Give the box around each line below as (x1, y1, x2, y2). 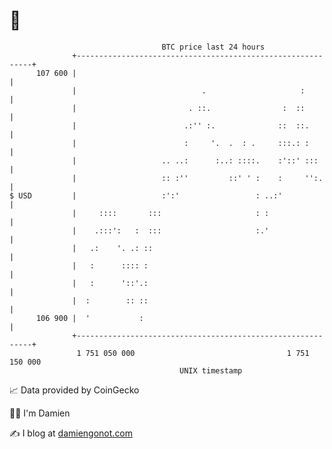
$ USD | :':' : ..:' (9, 190, 283, 201)
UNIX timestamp (179, 365, 243, 376)
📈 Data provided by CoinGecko (9, 384, 140, 396)
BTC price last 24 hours (161, 42, 266, 52)
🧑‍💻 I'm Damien (9, 407, 71, 419)
